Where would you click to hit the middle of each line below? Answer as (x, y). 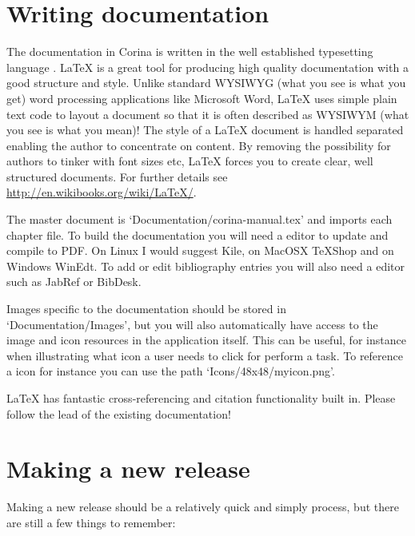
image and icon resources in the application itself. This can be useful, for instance (206, 340)
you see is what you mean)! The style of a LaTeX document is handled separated (205, 130)
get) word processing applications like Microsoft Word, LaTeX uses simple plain (202, 98)
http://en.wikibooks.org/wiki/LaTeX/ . (102, 192)
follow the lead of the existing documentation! (119, 413)
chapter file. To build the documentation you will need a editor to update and (198, 234)
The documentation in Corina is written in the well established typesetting (190, 52)
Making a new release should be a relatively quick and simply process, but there (203, 507)
